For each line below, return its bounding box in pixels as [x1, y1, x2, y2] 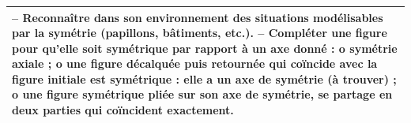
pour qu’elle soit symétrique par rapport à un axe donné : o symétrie [12, 39, 398, 56]
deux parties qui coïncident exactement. [12, 102, 234, 118]
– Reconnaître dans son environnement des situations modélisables [12, 9, 383, 25]
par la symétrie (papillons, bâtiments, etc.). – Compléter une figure [12, 24, 387, 41]
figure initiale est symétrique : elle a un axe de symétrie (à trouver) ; [12, 70, 397, 87]
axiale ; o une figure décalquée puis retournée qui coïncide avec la [12, 55, 378, 72]
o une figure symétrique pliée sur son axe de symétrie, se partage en [12, 86, 393, 102]
